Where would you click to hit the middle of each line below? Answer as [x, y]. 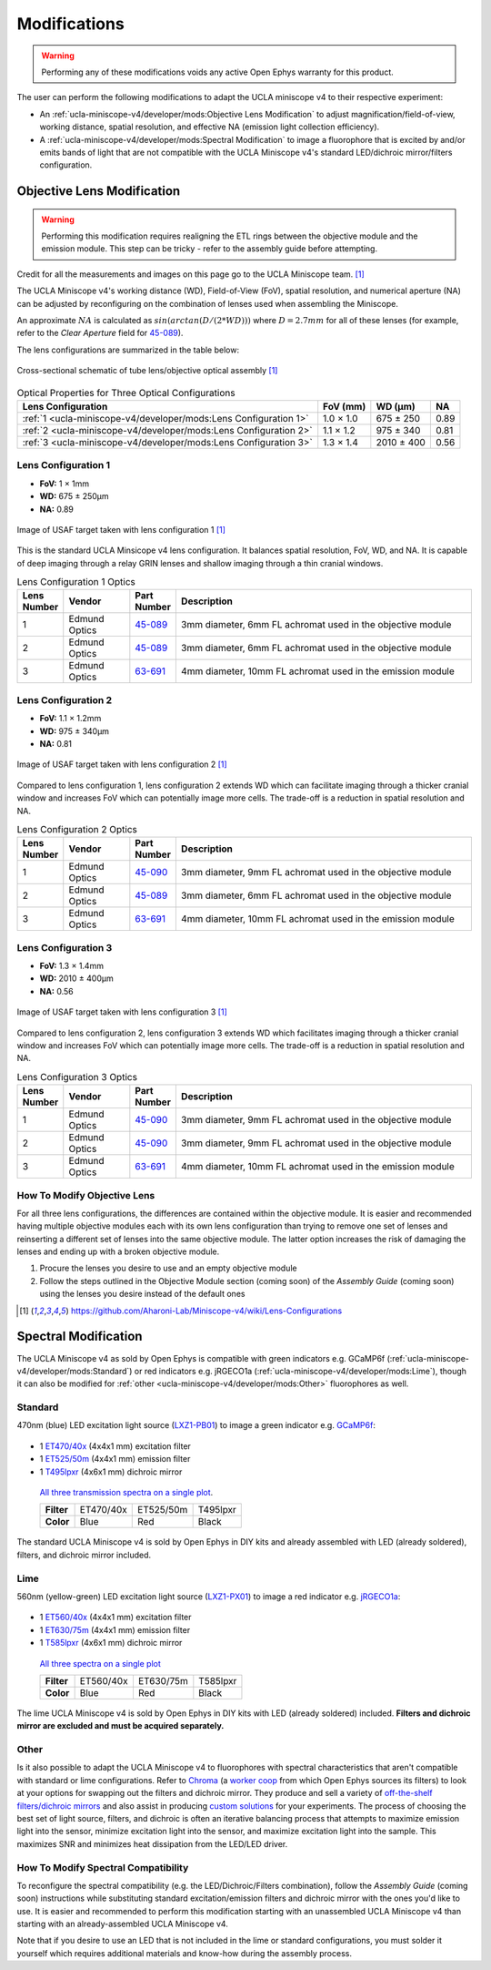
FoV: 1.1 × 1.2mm [70, 719]
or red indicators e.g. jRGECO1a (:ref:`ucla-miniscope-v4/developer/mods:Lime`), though [301, 1371]
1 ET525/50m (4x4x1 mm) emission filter [115, 1459]
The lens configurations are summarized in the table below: [128, 350]
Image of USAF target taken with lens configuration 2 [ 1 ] [122, 764]
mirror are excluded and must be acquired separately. [120, 1726]
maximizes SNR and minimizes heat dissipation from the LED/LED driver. [152, 1843]
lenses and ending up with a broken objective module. [118, 1251]
